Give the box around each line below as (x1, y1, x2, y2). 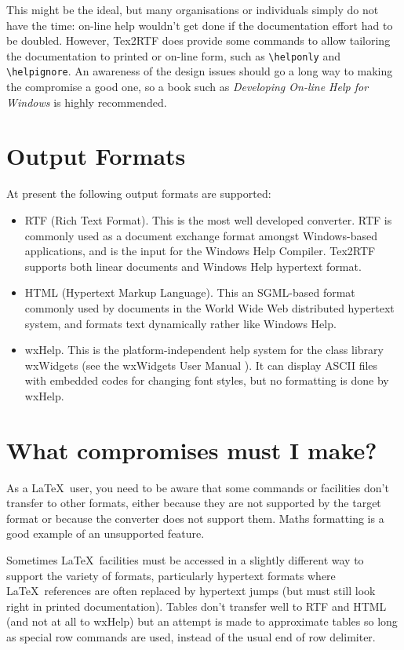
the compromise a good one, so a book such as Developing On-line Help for (6, 79, 369, 95)
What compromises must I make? (6, 433, 377, 466)
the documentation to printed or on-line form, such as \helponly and (6, 47, 341, 64)
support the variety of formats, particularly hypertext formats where (6, 567, 336, 583)
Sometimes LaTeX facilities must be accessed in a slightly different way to (6, 552, 364, 568)
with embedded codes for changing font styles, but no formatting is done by (24, 372, 389, 389)
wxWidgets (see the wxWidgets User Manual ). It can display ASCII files (24, 356, 378, 373)
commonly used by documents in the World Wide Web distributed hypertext (24, 299, 395, 316)
